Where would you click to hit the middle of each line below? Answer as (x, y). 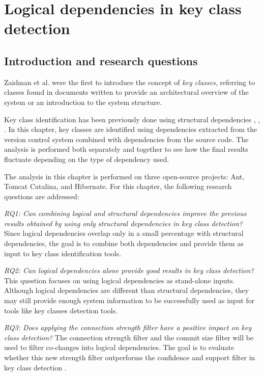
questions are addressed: (42, 196)
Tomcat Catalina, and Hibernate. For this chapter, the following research (118, 186)
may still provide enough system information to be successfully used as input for (129, 300)
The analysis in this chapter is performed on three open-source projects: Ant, (124, 176)
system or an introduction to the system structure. (83, 102)
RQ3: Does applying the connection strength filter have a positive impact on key (128, 327)
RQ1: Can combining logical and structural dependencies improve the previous (125, 213)
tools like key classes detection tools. (61, 310)
